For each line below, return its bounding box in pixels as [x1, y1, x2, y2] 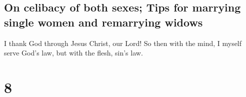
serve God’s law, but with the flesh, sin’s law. [4, 47, 143, 58]
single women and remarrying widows [4, 14, 203, 29]
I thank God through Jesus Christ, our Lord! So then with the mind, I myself [4, 37, 242, 48]
